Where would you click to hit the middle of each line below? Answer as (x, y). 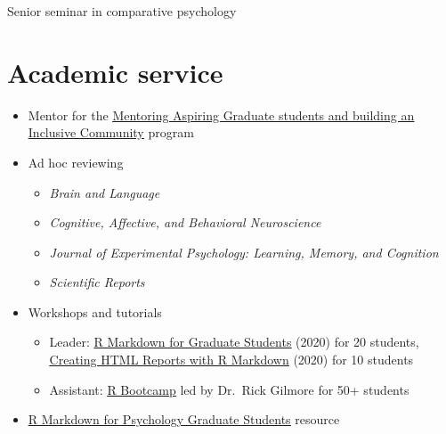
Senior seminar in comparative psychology (122, 11)
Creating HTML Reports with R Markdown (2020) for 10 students (231, 360)
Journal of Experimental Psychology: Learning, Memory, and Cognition (244, 252)
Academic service (115, 72)
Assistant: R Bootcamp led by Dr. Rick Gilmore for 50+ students (229, 389)
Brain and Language (105, 192)
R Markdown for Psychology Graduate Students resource (184, 419)
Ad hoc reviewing (76, 162)
